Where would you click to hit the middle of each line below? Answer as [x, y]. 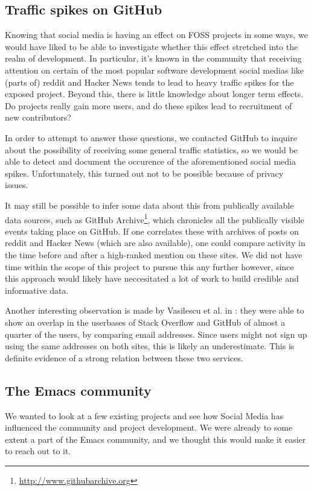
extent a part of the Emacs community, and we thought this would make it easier [155, 439]
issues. [17, 185]
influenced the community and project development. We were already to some [149, 427]
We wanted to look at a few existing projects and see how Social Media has [144, 415]
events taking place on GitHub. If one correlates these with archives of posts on [152, 231]
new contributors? [38, 117]
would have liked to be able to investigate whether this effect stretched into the [152, 46]
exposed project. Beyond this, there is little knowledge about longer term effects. [154, 94]
